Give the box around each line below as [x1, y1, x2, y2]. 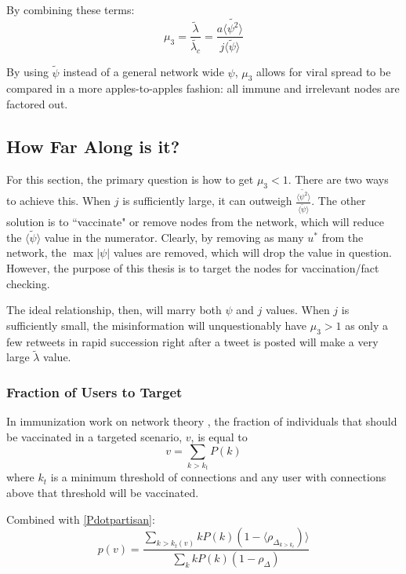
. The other [311, 192, 366, 209]
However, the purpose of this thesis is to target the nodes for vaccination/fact [6, 259, 379, 276]
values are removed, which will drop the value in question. [113, 244, 393, 261]
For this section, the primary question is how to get [6, 170, 254, 187]
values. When [265, 302, 330, 318]
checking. [6, 275, 50, 291]
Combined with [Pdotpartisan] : [6, 510, 155, 527]
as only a [345, 316, 389, 333]
